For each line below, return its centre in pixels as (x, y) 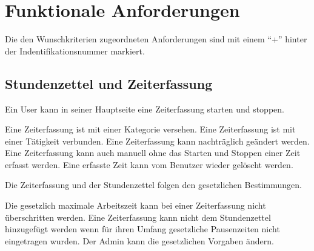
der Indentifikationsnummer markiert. (75, 51)
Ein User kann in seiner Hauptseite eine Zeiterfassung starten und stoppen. (145, 109)
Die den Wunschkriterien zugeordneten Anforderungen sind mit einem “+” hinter (156, 39)
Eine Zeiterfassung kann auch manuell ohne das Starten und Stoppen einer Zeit (153, 153)
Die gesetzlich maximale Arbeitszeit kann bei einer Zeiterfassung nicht (135, 205)
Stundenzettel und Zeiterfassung (109, 83)
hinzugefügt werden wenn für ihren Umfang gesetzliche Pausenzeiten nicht (142, 229)
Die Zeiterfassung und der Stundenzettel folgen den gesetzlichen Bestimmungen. (153, 185)
